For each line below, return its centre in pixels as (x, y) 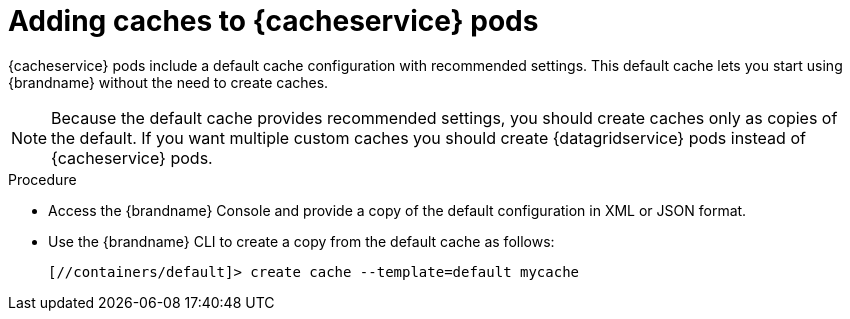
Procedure (42, 179)
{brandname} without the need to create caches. (168, 82)
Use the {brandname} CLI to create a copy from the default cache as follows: (301, 241)
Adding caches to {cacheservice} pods (273, 21)
